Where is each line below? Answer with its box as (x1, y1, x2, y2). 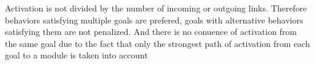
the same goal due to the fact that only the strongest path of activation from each (5, 37, 310, 49)
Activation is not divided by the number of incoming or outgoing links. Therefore (5, 2, 307, 14)
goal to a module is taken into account (5, 49, 148, 61)
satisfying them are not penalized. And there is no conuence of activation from (5, 25, 297, 38)
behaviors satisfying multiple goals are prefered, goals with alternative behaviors (5, 13, 303, 26)
